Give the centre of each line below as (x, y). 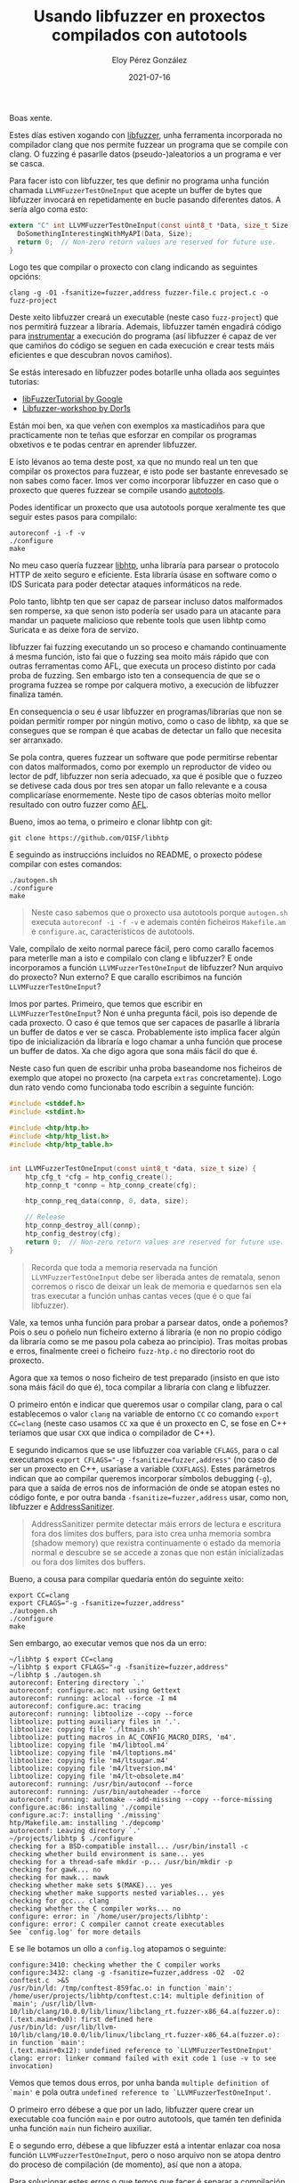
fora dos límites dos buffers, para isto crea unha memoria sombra (151, 1533)
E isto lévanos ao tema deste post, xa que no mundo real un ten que (133, 462)
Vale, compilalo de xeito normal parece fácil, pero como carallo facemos (141, 949)
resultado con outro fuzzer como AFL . (79, 805)
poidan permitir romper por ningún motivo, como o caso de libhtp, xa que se (149, 721)
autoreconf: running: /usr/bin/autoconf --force (101, 1784)
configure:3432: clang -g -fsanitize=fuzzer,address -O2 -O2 (127, 1972)
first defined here (117, 2019)
